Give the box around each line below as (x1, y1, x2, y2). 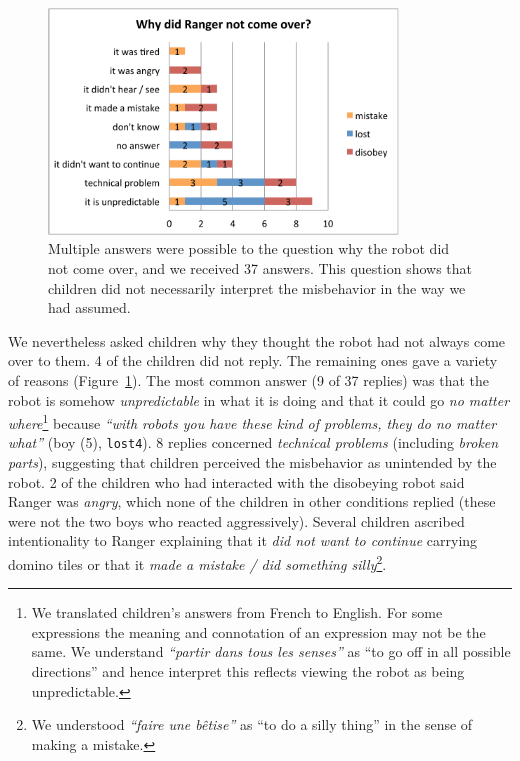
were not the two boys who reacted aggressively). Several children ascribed (8, 510, 465, 531)
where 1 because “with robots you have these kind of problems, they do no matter (8, 410, 497, 433)
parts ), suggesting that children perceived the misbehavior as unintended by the (8, 452, 497, 473)
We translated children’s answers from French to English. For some (31, 602, 443, 623)
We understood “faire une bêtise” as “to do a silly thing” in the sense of (31, 714, 473, 735)
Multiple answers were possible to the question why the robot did (48, 238, 450, 259)
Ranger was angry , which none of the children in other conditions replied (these (8, 491, 496, 512)
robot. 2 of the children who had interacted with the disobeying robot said (8, 471, 465, 492)
